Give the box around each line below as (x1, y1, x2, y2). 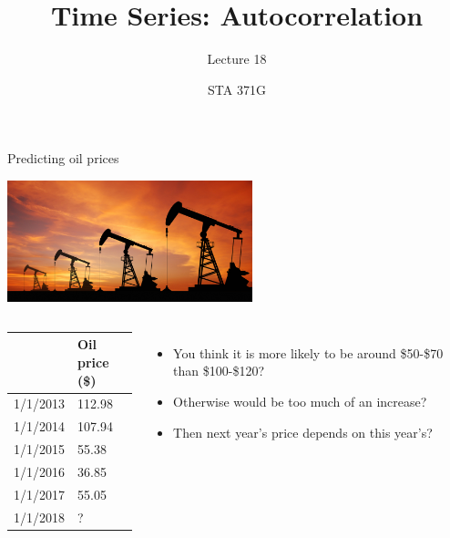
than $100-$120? (173, 361, 265, 380)
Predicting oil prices (7, 149, 119, 168)
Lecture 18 (207, 49, 267, 68)
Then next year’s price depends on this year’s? (173, 422, 433, 441)
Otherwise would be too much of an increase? (173, 392, 427, 410)
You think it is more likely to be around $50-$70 (173, 343, 444, 362)
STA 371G (208, 79, 266, 98)
